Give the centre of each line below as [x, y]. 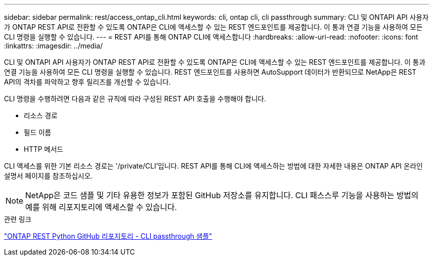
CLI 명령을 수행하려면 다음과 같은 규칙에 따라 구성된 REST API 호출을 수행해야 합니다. [135, 99]
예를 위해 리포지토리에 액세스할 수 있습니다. [101, 207]
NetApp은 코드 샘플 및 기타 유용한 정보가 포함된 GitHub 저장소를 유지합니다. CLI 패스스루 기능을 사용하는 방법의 [222, 195]
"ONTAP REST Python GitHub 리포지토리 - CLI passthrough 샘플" [108, 236]
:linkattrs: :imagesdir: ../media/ [53, 46]
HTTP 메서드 [43, 149]
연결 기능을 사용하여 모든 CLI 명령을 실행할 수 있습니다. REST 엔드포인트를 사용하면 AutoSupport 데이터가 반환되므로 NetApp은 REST [210, 72]
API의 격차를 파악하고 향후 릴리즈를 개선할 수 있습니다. [87, 82]
